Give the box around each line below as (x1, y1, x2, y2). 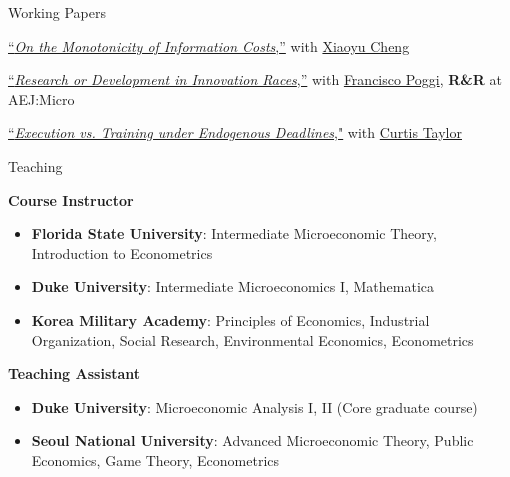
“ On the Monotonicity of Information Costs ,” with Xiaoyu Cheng (8, 35, 410, 56)
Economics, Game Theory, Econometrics (31, 449, 280, 470)
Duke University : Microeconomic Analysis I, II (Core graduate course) (31, 396, 478, 417)
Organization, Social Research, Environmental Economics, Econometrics (31, 329, 474, 350)
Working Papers (8, 2, 106, 22)
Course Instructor (8, 189, 134, 210)
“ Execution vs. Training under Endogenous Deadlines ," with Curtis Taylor (8, 122, 462, 143)
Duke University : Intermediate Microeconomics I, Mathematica (31, 276, 435, 297)
